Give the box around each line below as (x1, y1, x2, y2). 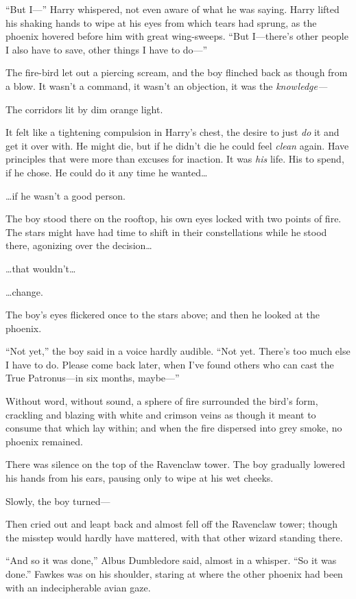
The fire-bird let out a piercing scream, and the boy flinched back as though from (5, 65, 348, 80)
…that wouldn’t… (5, 261, 76, 275)
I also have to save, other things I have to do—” (5, 42, 208, 56)
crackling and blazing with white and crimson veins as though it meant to (5, 407, 316, 421)
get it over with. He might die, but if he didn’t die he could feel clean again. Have (5, 138, 349, 152)
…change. (5, 284, 43, 298)
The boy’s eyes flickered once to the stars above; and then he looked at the (5, 307, 320, 322)
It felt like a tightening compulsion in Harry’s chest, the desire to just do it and (5, 125, 340, 139)
